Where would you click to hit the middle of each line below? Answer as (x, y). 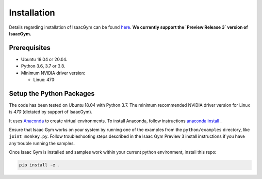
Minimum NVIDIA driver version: (53, 73)
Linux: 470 (44, 80)
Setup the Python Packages (52, 93)
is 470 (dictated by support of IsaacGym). (51, 112)
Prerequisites (30, 48)
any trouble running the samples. (42, 143)
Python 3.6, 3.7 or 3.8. (43, 66)
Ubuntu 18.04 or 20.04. (44, 59)
